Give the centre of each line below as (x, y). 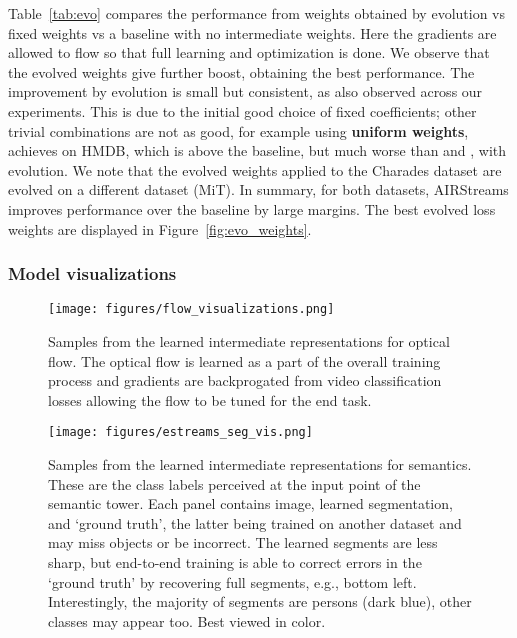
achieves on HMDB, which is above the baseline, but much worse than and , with (257, 150)
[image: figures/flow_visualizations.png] (191, 309)
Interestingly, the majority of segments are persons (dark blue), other (260, 601)
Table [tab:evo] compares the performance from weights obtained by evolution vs (257, 13)
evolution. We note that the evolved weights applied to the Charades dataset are (255, 169)
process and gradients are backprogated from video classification (245, 380)
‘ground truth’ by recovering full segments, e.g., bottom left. (232, 581)
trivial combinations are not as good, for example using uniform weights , (238, 130)
